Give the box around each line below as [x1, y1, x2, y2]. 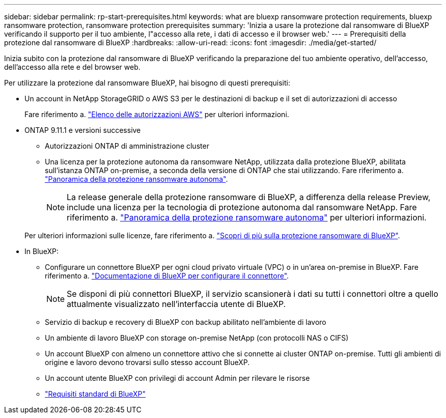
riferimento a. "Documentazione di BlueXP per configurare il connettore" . [45, 271, 289, 280]
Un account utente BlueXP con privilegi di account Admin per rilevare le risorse [45, 374, 310, 382]
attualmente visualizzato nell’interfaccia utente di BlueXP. [67, 299, 286, 309]
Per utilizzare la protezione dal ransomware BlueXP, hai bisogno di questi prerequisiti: [4, 78, 290, 87]
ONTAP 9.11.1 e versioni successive [24, 126, 141, 134]
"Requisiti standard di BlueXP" [45, 389, 146, 398]
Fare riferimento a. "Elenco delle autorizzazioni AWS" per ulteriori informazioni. [24, 110, 289, 119]
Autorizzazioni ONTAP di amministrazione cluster [45, 142, 209, 150]
